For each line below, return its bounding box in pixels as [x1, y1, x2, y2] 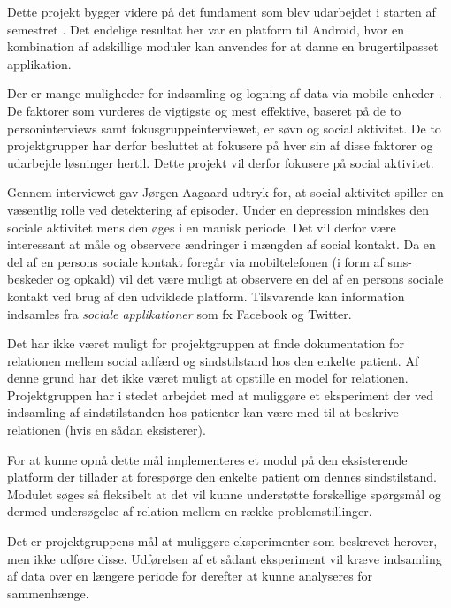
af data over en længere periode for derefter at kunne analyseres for [7, 566, 373, 585]
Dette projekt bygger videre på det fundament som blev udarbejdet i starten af [7, 3, 436, 20]
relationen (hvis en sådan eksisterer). [7, 421, 206, 439]
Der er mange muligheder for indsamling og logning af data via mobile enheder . [7, 84, 442, 103]
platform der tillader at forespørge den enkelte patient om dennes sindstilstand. [7, 467, 437, 486]
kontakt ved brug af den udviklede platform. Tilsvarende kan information [7, 286, 405, 305]
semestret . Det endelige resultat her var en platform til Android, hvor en [7, 19, 405, 38]
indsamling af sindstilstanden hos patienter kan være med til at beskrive [7, 403, 399, 422]
